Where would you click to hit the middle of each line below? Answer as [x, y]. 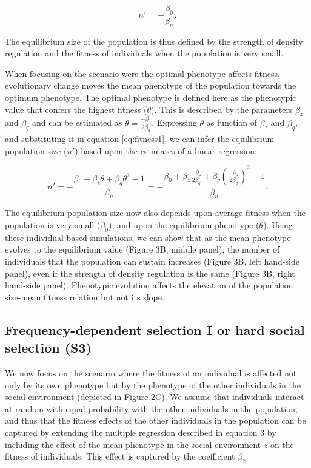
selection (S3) [48, 348]
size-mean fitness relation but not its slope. [85, 297]
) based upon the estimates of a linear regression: [166, 150]
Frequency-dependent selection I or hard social [155, 329]
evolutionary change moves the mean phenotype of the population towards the [151, 85]
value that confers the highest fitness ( [76, 109]
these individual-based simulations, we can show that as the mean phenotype [148, 237]
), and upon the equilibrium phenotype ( [184, 225]
